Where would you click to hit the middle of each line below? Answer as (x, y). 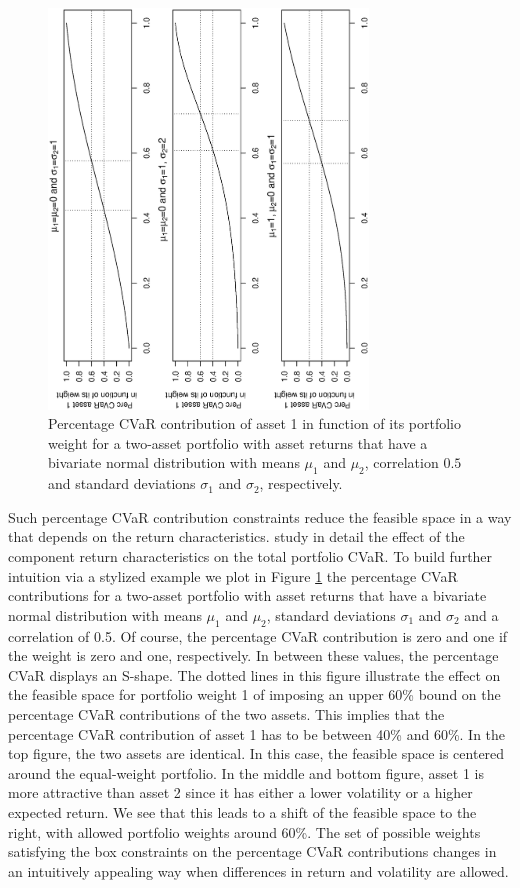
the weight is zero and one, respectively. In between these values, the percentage (253, 655)
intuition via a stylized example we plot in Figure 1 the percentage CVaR (233, 575)
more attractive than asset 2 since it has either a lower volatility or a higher (240, 792)
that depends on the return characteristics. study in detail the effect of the (236, 536)
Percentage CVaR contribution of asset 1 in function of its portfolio (254, 423)
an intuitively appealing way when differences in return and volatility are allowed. (258, 870)
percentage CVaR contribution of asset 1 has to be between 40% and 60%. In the (257, 733)
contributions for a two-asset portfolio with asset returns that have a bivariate (247, 595)
